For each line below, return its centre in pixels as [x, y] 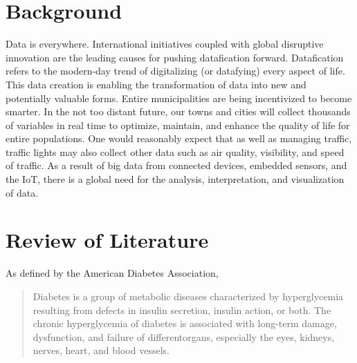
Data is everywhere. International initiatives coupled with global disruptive [165, 44]
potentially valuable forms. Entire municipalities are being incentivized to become [179, 98]
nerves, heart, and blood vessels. [101, 350]
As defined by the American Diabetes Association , [112, 273]
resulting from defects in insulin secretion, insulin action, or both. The [182, 310]
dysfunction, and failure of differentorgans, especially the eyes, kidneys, [184, 336]
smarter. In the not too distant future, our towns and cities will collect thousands [178, 111]
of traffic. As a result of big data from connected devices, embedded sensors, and [176, 165]
